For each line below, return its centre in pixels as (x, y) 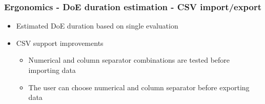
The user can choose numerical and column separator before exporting (139, 87)
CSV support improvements (60, 43)
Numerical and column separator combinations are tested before (129, 60)
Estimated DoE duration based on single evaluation (97, 26)
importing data (52, 70)
